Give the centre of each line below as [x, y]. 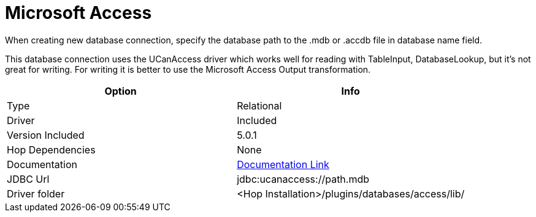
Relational [259, 105]
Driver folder [36, 193]
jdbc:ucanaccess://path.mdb [303, 179]
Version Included [46, 135]
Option [121, 91]
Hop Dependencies [51, 149]
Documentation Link [283, 164]
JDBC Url [28, 179]
